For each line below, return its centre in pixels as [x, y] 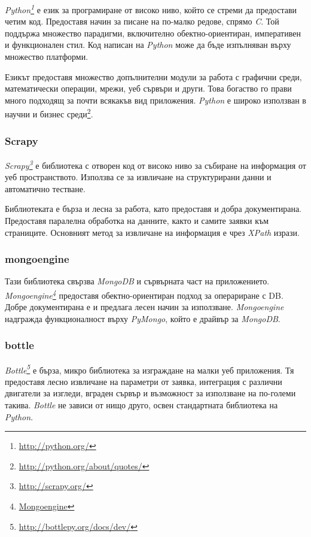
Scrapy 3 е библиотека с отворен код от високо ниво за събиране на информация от [155, 164]
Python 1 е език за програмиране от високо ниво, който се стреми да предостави [151, 9]
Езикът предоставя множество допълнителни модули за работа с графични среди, [153, 76]
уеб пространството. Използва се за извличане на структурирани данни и [138, 177]
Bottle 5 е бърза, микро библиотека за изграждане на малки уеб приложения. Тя [150, 369]
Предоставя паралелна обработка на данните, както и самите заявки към [137, 220]
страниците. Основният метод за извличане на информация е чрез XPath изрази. [153, 232]
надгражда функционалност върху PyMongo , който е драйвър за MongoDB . [143, 318]
